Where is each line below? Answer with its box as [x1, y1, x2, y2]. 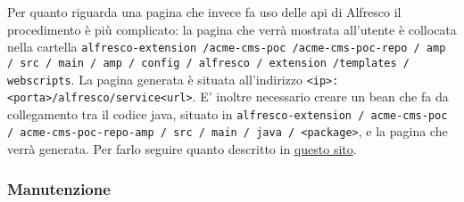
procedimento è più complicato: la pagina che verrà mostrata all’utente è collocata [7, 20, 457, 38]
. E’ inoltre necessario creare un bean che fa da [192, 87, 449, 106]
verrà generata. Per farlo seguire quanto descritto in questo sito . [7, 140, 357, 158]
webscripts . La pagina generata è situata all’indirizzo [7, 69, 302, 88]
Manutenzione [7, 177, 111, 199]
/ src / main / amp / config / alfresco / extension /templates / [7, 56, 410, 69]
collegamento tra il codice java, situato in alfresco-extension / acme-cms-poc [7, 104, 448, 123]
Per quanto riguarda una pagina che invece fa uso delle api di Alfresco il [7, 3, 402, 20]
